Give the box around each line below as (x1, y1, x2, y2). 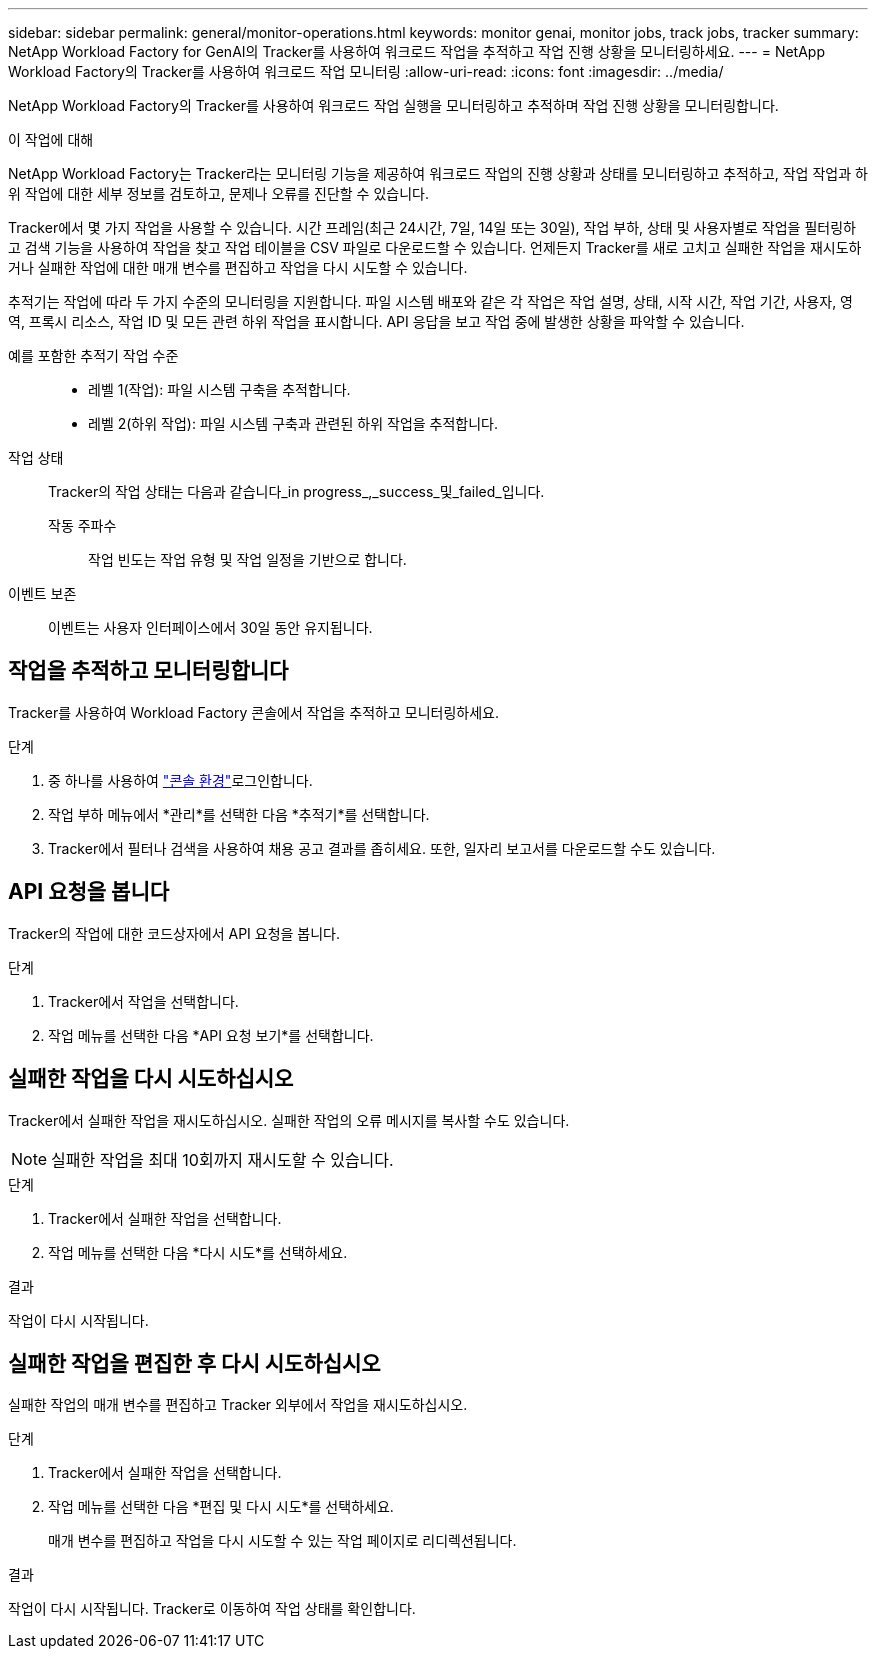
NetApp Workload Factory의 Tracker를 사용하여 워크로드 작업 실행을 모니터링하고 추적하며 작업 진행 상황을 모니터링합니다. (8, 97, 779, 114)
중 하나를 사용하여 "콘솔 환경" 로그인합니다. (48, 771, 313, 789)
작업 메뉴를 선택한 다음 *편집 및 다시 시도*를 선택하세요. (48, 1498, 394, 1516)
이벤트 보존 (8, 585, 77, 602)
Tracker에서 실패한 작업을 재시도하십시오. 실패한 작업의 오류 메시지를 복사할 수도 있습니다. (8, 1111, 570, 1129)
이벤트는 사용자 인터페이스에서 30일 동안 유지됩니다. (48, 619, 373, 636)
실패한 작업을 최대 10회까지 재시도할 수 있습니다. (51, 1149, 394, 1170)
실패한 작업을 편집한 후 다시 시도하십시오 (8, 1350, 381, 1376)
